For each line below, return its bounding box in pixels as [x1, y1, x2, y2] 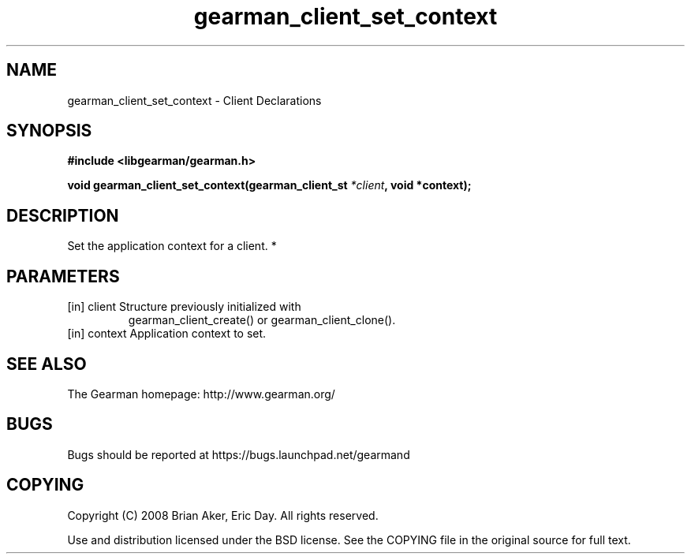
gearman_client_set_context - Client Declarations [67, 93, 322, 107]
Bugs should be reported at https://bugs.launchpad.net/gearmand [67, 447, 410, 461]
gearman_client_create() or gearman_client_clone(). [128, 313, 396, 327]
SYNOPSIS [6, 121, 92, 141]
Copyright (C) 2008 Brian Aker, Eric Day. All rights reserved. [67, 508, 379, 522]
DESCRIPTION [6, 205, 119, 226]
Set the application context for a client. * [67, 239, 277, 253]
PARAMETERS [6, 266, 120, 286]
